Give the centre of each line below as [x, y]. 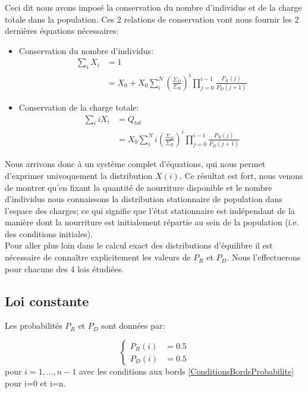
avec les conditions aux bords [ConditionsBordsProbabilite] [187, 371]
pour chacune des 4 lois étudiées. [65, 268]
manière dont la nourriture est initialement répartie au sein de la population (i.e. [152, 222]
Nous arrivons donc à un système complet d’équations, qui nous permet [135, 164]
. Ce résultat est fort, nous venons [241, 175]
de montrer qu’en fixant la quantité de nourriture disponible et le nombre [139, 187]
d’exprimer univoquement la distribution [79, 175]
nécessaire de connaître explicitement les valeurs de [98, 257]
